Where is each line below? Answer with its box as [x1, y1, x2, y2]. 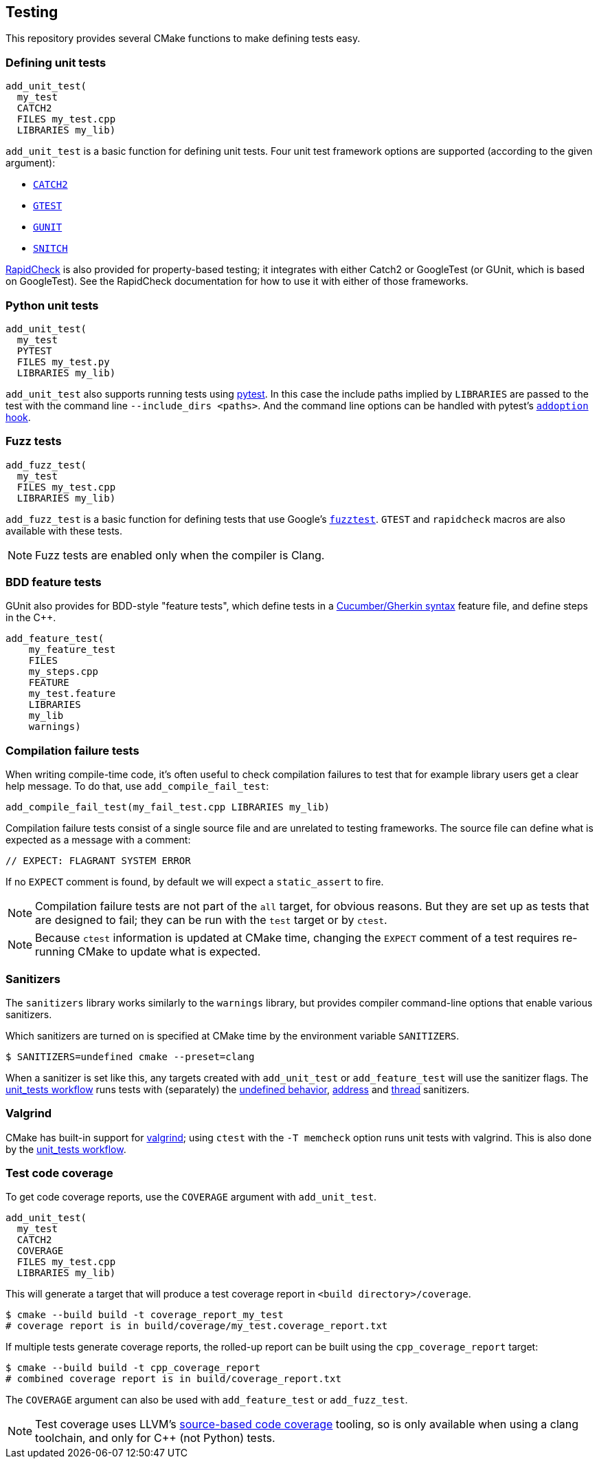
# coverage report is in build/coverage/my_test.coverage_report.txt [5, 1320, 388, 1332]
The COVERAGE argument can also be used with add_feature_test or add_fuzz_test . [5, 1394, 408, 1406]
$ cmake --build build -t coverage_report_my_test [5, 1309, 284, 1321]
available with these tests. [5, 524, 123, 537]
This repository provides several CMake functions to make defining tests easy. [5, 32, 361, 45]
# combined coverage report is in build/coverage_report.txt [5, 1373, 341, 1385]
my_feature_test [28, 644, 116, 656]
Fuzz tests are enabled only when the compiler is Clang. [35, 548, 325, 562]
